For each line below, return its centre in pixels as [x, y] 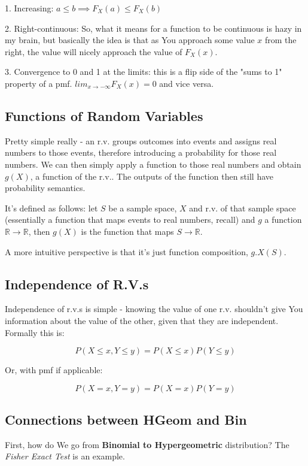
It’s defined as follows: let [51, 208]
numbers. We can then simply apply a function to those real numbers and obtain [153, 164]
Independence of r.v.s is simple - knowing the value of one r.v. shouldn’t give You [154, 309]
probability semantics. [45, 188]
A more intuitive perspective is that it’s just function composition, [126, 251]
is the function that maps [127, 231]
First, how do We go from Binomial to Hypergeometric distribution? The [147, 444]
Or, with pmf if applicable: [54, 370]
